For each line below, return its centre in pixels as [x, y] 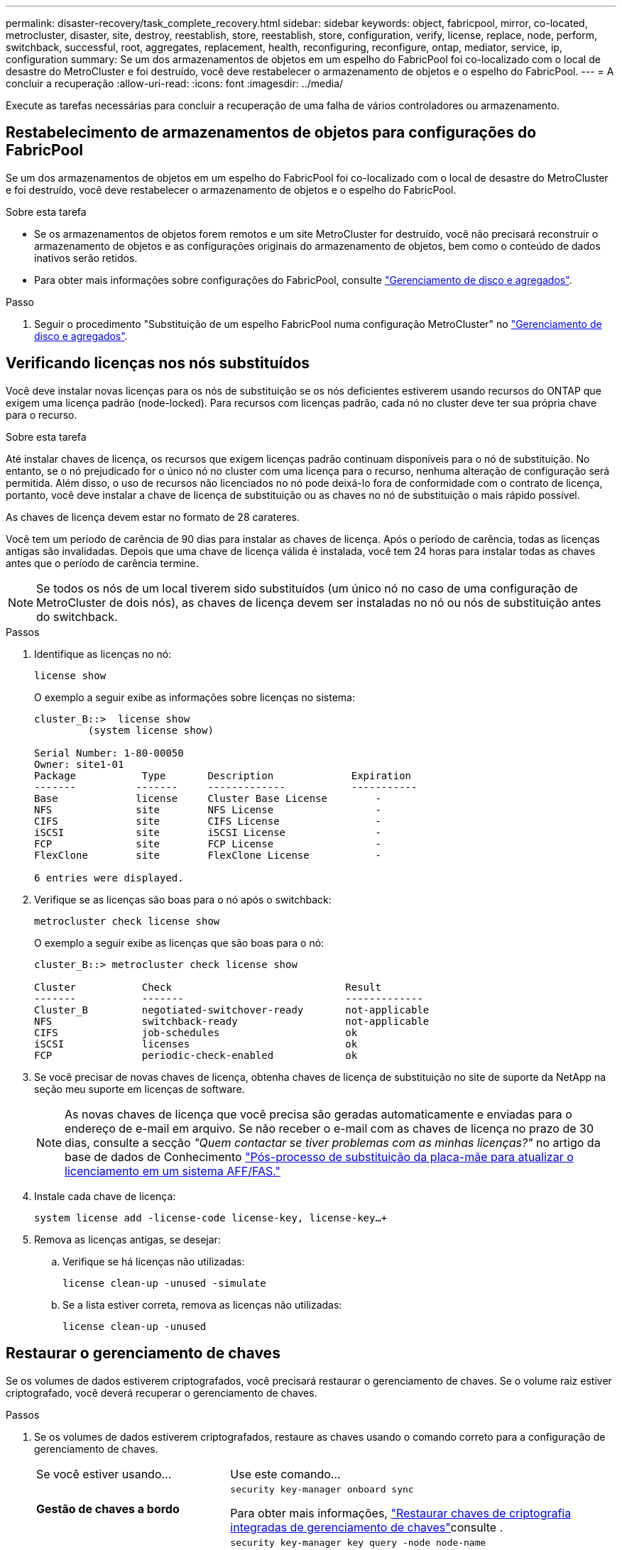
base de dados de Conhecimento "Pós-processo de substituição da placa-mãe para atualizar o [319, 1156]
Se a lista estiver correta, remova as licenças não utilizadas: [202, 1304]
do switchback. [77, 616]
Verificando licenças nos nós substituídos [158, 363]
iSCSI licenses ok [196, 1044]
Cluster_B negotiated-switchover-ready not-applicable [232, 1010]
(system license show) [151, 730]
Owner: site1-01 [79, 764]
